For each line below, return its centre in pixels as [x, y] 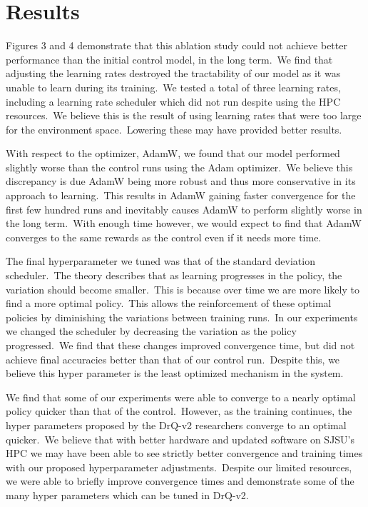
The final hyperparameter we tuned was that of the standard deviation [160, 261]
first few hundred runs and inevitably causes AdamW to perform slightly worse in [184, 209]
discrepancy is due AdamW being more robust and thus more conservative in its [181, 181]
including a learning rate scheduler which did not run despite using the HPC [173, 101]
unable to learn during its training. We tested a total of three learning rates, [173, 87]
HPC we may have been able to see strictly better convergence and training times [184, 453]
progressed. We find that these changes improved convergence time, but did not [180, 345]
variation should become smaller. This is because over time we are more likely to [183, 289]
